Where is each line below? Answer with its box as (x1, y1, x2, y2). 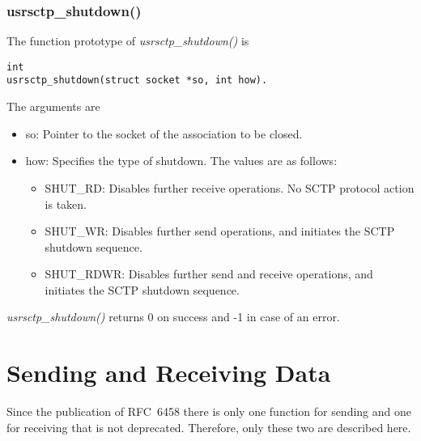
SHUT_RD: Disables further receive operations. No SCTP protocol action (45, 179, 415, 196)
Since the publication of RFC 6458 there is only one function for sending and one (6, 403, 411, 420)
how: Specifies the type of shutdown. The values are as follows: (25, 152, 338, 169)
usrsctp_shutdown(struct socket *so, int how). (6, 74, 268, 87)
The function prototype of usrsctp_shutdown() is (6, 32, 249, 49)
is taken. (45, 195, 87, 212)
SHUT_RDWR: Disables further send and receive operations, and (45, 265, 373, 282)
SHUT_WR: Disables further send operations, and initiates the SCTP (45, 223, 395, 240)
